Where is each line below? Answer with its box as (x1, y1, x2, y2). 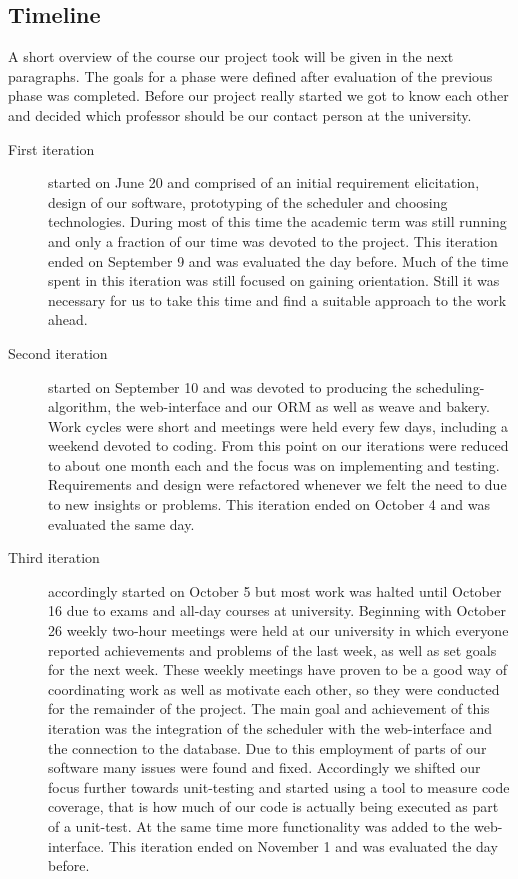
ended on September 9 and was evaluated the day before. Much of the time (48, 250, 509, 271)
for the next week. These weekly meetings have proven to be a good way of (48, 659, 508, 680)
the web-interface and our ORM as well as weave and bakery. (115, 396, 490, 417)
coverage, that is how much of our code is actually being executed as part (48, 796, 499, 817)
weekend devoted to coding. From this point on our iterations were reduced (48, 435, 509, 456)
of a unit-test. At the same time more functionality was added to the (48, 815, 470, 836)
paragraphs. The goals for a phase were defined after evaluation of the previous (8, 65, 493, 86)
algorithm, (48, 396, 112, 417)
